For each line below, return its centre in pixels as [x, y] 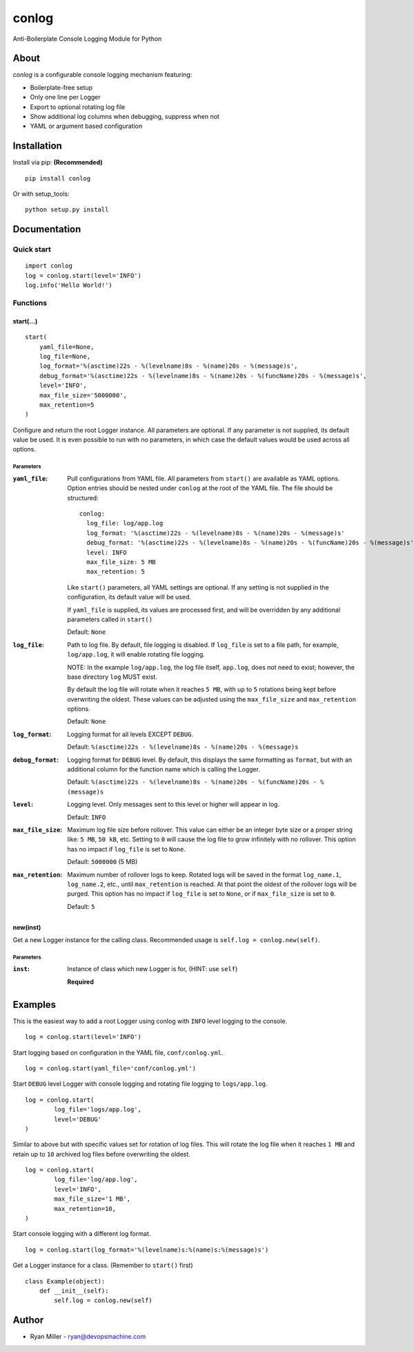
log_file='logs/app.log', [98, 1110]
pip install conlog [58, 178]
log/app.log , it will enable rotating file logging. [136, 655]
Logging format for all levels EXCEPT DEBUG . [130, 734]
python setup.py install [67, 210]
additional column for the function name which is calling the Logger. [164, 769]
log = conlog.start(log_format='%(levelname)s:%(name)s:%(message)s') [147, 1250]
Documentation [47, 229]
